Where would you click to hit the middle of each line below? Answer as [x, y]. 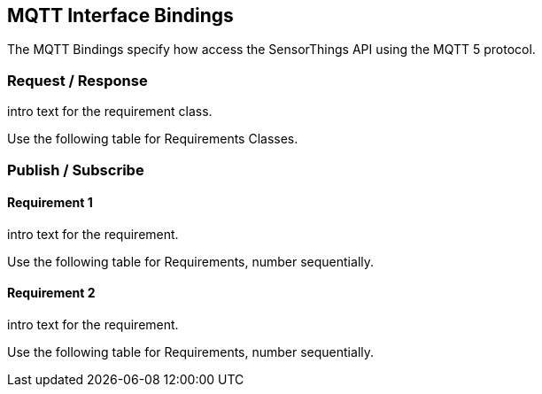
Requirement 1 [50, 203]
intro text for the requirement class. [110, 112]
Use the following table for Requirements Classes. [153, 139]
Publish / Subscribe [76, 170]
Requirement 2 [51, 293]
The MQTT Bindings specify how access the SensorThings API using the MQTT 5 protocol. [271, 50]
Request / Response [77, 80]
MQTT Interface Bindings [120, 15]
